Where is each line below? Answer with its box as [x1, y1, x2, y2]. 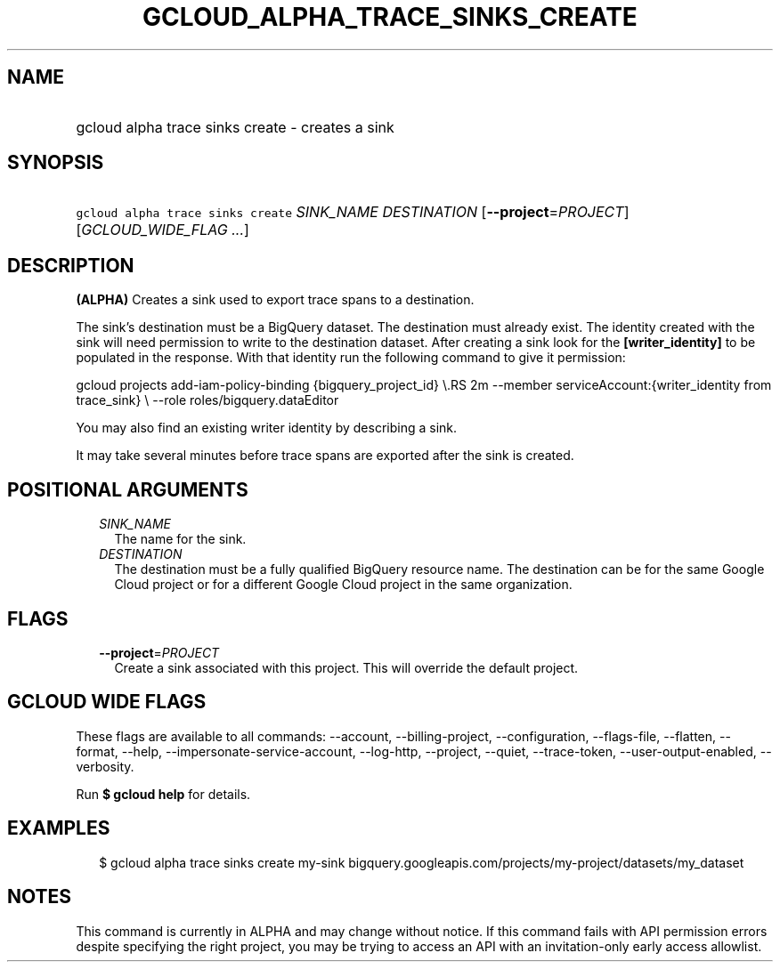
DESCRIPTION [7, 254, 134, 277]
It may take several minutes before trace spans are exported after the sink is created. [76, 448, 574, 464]
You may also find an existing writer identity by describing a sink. [76, 420, 458, 436]
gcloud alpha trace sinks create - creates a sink [76, 117, 394, 136]
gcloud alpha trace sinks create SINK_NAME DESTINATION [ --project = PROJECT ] [76, 203, 630, 222]
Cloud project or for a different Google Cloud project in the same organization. [114, 577, 573, 593]
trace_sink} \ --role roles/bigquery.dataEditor [76, 392, 339, 408]
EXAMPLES [7, 817, 110, 840]
